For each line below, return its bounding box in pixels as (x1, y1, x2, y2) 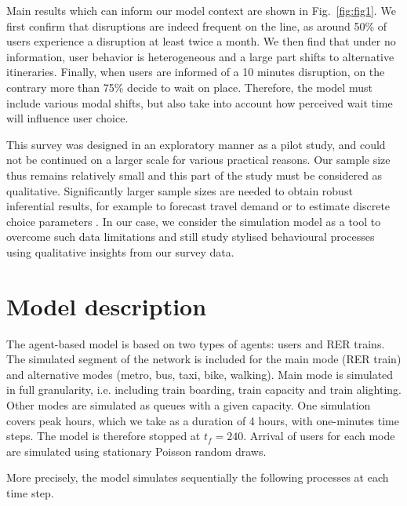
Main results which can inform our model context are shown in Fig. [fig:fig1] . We (6, 2, 396, 18)
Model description (6, 289, 207, 322)
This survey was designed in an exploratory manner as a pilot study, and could (6, 136, 386, 152)
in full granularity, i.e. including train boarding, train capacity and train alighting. (6, 381, 402, 398)
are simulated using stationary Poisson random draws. (6, 442, 267, 459)
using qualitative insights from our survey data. (6, 243, 234, 260)
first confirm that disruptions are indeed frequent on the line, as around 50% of (6, 17, 387, 34)
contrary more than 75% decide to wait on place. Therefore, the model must (6, 78, 372, 95)
